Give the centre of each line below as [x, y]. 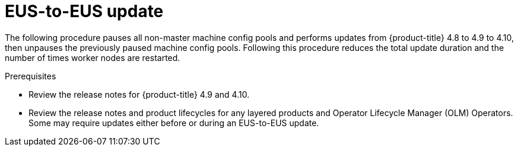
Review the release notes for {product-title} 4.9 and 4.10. [139, 94]
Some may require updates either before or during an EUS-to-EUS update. [174, 123]
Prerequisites [31, 76]
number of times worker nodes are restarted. [93, 57]
